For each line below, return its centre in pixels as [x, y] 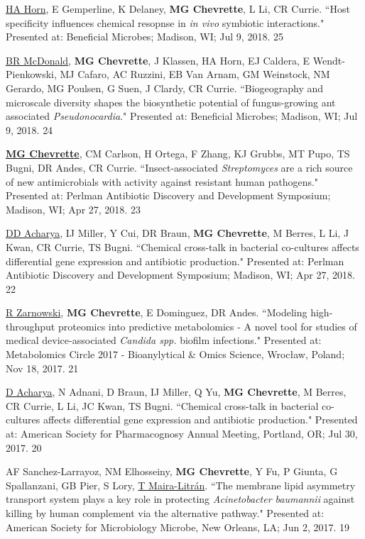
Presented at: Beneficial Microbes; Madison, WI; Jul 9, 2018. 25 [145, 37]
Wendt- [329, 60]
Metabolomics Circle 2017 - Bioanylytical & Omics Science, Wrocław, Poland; [175, 354]
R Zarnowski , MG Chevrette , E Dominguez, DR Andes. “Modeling [157, 312]
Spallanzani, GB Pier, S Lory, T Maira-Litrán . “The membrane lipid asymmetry [181, 485]
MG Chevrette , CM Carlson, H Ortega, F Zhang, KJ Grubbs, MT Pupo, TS [178, 154]
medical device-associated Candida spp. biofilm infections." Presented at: [164, 340]
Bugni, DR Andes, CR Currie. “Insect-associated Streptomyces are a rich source [179, 167]
